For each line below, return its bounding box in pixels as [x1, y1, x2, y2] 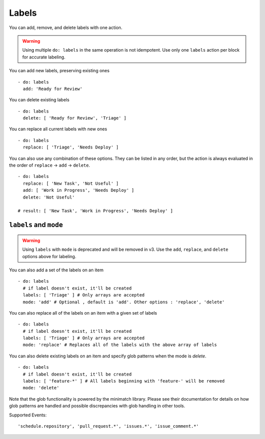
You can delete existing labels [9, 97, 70, 103]
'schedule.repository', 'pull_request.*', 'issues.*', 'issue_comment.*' [18, 423, 199, 429]
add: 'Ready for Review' [23, 86, 83, 91]
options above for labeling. [22, 253, 77, 259]
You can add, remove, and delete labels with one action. [9, 25, 123, 30]
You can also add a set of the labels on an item [9, 267, 104, 273]
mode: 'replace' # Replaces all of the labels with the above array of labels [23, 342, 217, 348]
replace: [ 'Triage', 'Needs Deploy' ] [23, 145, 119, 150]
